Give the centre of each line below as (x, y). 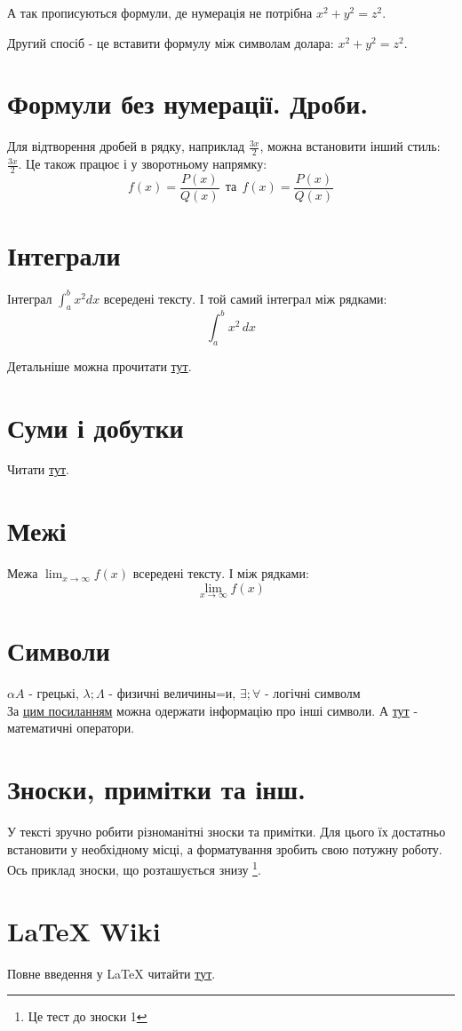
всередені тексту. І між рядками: (221, 573)
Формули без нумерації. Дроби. (188, 103)
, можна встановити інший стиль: (350, 146)
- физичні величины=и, (172, 693)
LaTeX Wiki (84, 930)
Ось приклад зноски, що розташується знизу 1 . (134, 868)
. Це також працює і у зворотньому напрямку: (143, 164)
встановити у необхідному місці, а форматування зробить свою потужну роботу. (225, 849)
